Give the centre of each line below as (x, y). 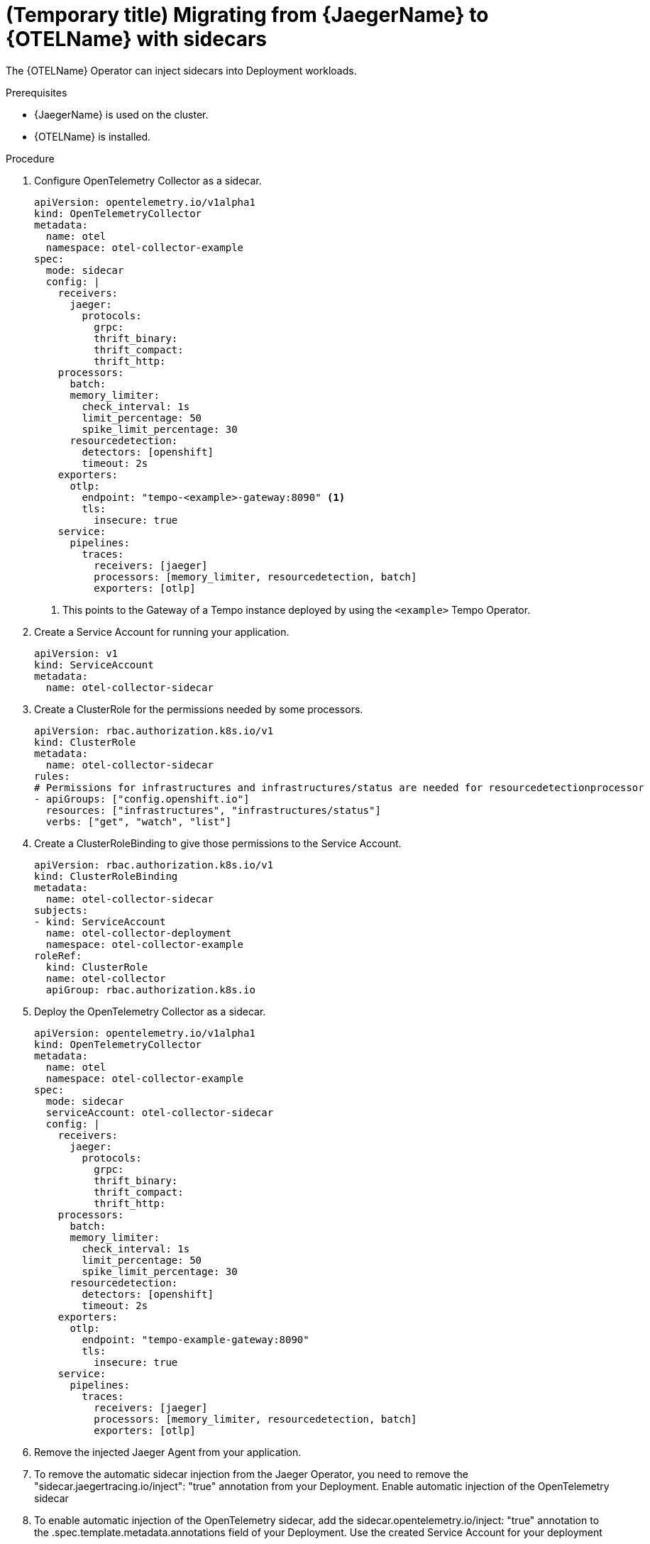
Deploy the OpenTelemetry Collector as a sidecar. (150, 1011)
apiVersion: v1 (76, 653)
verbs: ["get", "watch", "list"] (139, 821)
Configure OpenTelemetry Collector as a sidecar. (148, 180)
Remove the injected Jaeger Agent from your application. (168, 1452)
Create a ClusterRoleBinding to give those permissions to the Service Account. (218, 843)
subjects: (61, 910)
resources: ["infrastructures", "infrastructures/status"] (213, 810)
